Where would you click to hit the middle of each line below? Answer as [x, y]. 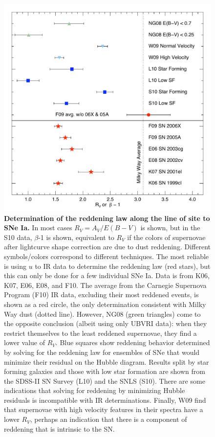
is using [15, 266]
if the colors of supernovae [166, 237]
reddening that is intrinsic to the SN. [59, 428]
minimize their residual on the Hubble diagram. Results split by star [107, 361]
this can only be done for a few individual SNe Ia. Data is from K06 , [107, 275]
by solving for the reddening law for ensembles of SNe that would [102, 352]
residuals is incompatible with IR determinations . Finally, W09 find [105, 400]
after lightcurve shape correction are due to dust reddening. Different [107, 247]
